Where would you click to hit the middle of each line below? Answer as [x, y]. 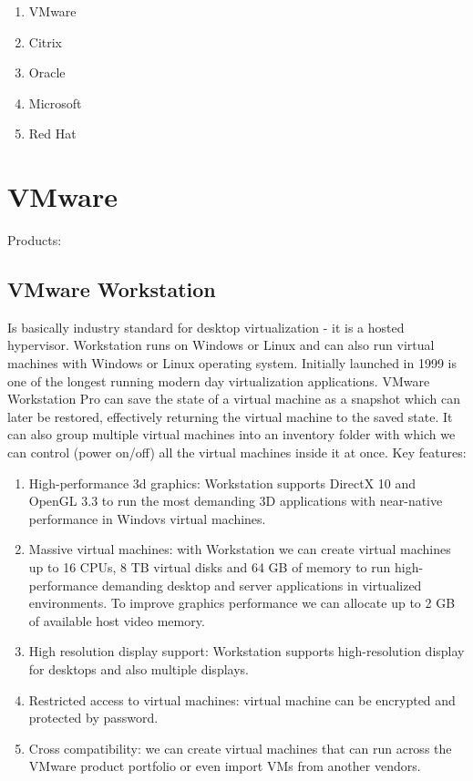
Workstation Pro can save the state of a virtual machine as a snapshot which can [234, 399]
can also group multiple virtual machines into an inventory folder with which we [231, 434]
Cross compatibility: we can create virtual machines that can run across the [240, 748]
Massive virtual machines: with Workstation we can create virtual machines [240, 549]
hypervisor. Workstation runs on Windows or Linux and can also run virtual [221, 345]
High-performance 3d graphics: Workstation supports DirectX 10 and [222, 483]
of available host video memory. [117, 620]
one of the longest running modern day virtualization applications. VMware [219, 380]
